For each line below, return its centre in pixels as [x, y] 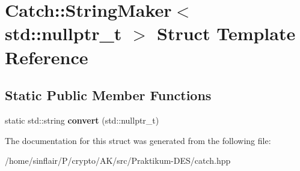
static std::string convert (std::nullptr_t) [82, 120]
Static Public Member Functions [108, 95]
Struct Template [226, 33]
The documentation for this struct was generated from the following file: [138, 140]
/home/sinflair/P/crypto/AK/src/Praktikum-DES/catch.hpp [118, 160]
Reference [47, 57]
